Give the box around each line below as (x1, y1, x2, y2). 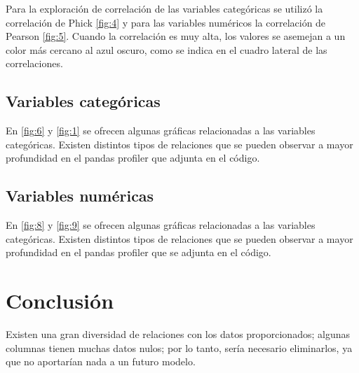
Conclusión (6, 286, 114, 315)
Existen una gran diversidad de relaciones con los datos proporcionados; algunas (6, 327, 350, 342)
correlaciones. (6, 56, 63, 71)
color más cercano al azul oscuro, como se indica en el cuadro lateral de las (6, 42, 327, 57)
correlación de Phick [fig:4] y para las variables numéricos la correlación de (6, 15, 326, 29)
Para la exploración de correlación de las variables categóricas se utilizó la (6, 1, 323, 15)
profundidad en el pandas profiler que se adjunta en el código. (6, 245, 271, 260)
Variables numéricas (6, 185, 154, 206)
